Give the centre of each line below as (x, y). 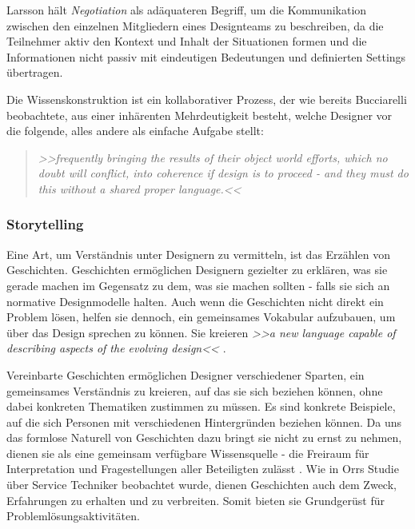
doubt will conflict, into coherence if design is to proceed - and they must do (223, 173)
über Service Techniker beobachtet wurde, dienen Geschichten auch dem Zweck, (202, 485)
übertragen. (35, 72)
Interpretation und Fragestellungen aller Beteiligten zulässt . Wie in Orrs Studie (203, 469)
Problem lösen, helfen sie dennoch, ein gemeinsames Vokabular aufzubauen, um (201, 317)
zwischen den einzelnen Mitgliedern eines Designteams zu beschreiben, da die (195, 25)
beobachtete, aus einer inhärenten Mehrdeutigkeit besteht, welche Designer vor (200, 115)
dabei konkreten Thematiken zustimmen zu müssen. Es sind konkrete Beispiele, (201, 406)
